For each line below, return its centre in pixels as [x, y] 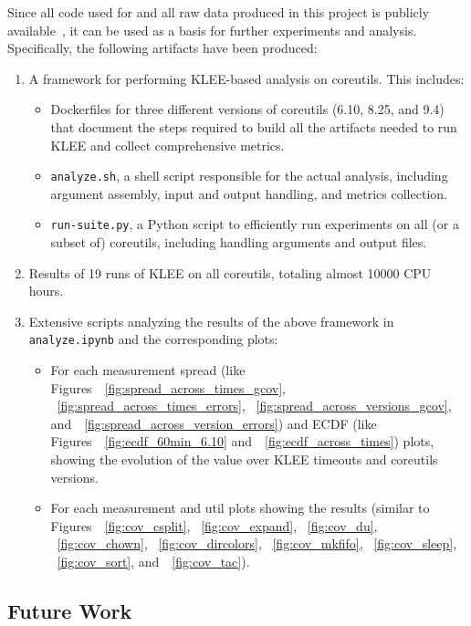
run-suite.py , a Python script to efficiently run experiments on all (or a [255, 224]
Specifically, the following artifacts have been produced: [162, 48]
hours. [46, 291]
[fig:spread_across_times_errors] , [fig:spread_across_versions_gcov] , [254, 406]
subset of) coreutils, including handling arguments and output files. [239, 242]
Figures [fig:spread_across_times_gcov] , [168, 387]
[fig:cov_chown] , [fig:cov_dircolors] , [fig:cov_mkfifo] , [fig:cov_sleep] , [257, 543]
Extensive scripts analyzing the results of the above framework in [211, 321]
